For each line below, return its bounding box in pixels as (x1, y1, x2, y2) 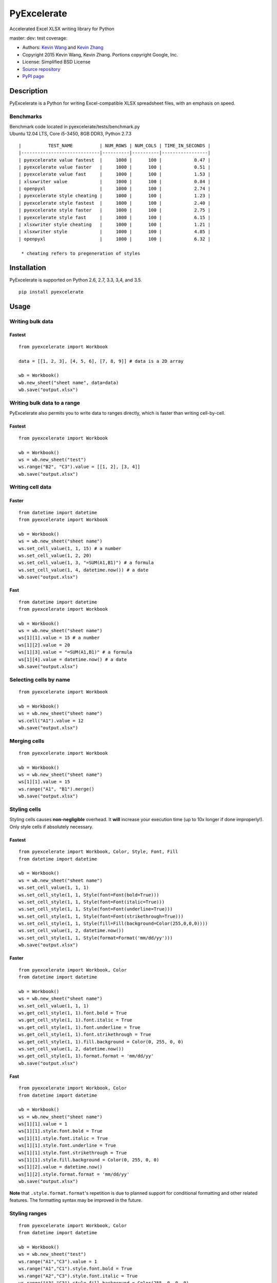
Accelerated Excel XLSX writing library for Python (9, 26, 115, 32)
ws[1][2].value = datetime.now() (18, 1164, 103, 1170)
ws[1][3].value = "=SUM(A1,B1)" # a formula (18, 649, 133, 655)
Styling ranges (9, 1210, 47, 1217)
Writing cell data (9, 483, 51, 491)
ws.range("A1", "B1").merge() (18, 786, 95, 792)
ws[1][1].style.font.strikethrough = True (18, 1150, 127, 1156)
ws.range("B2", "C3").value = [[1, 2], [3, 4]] (18, 464, 141, 470)
